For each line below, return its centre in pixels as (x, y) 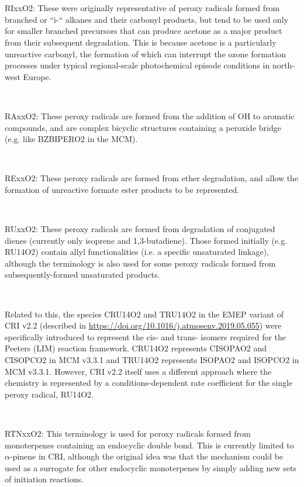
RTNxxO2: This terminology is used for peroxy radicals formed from (128, 433)
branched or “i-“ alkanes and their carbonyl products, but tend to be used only (147, 19)
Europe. (37, 76)
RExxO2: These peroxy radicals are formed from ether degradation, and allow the (152, 178)
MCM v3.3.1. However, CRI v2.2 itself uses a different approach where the (138, 371)
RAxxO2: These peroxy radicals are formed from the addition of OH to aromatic (150, 115)
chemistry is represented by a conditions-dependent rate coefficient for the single (149, 383)
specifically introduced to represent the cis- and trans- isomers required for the (146, 336)
